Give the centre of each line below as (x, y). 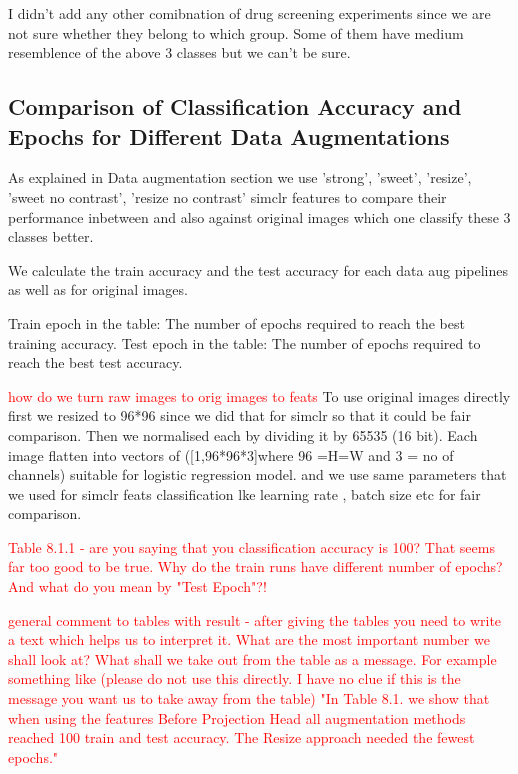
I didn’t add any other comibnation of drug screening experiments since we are (249, 13)
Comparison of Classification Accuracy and (235, 106)
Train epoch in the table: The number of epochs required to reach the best (236, 322)
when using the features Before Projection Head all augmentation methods (237, 717)
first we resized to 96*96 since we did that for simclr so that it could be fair (239, 415)
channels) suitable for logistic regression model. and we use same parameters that (257, 474)
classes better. (51, 236)
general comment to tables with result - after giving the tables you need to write (255, 619)
